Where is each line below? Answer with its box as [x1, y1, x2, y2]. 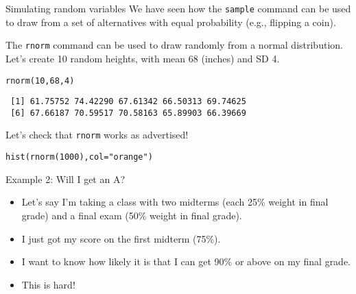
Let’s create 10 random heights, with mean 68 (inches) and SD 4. [5, 51, 280, 65]
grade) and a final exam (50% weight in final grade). [21, 208, 242, 222]
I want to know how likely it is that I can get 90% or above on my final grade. [21, 254, 351, 269]
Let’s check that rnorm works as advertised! [5, 127, 189, 142]
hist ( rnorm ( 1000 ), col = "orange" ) [5, 152, 153, 162]
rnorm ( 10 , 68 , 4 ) [5, 75, 75, 86]
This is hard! [21, 277, 75, 291]
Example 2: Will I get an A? [5, 171, 126, 186]
